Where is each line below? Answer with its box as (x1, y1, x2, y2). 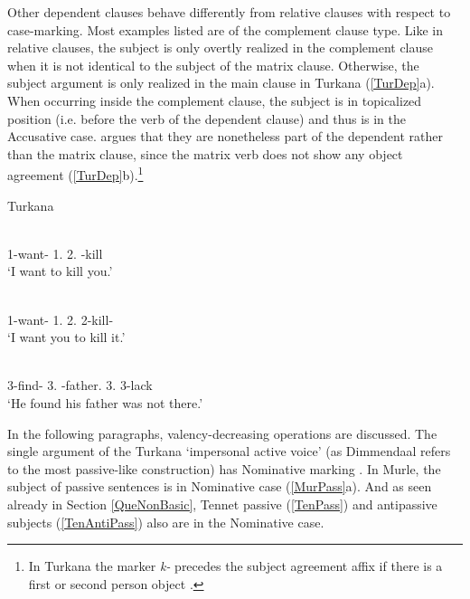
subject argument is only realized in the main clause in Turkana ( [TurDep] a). (7, 73, 435, 92)
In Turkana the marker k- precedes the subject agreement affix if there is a (28, 556, 443, 575)
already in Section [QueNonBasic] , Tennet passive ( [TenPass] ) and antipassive (7, 494, 437, 513)
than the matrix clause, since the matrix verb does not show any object (7, 144, 403, 163)
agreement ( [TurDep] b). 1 (7, 163, 144, 184)
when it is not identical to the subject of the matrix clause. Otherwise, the (7, 55, 419, 74)
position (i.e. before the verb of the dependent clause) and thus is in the (7, 109, 407, 128)
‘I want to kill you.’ (7, 261, 113, 280)
